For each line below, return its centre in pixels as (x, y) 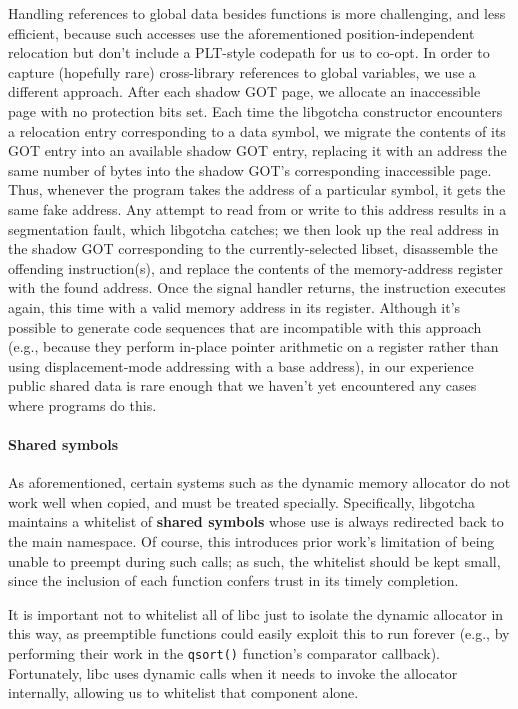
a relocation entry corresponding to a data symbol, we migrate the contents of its (257, 130)
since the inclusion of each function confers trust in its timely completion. (233, 580)
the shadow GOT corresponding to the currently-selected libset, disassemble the (253, 248)
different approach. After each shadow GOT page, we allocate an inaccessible (244, 91)
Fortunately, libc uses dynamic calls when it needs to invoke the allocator (233, 672)
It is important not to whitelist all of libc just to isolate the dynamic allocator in (256, 613)
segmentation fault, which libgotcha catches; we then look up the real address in (254, 228)
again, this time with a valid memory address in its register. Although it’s (234, 306)
